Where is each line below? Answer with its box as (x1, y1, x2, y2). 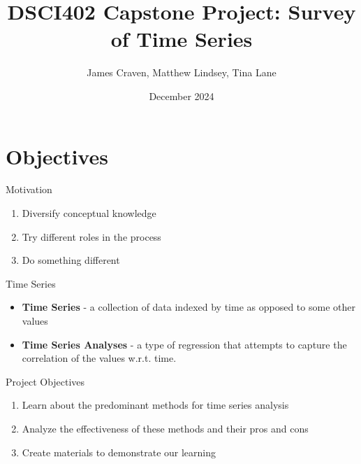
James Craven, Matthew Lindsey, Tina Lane (87, 65, 277, 80)
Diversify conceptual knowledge (22, 206, 156, 220)
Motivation (6, 182, 52, 197)
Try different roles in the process (22, 229, 161, 244)
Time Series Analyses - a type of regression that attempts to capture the (22, 337, 347, 351)
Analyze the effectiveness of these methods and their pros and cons (22, 421, 309, 435)
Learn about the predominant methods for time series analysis (22, 398, 289, 412)
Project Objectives (6, 374, 85, 388)
